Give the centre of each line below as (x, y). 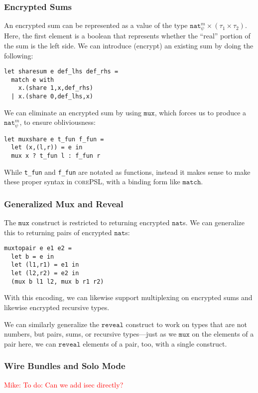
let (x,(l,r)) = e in (47, 148)
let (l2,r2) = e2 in (45, 273)
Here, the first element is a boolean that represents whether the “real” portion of (127, 36)
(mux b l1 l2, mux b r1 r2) (58, 281)
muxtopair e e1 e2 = (38, 248)
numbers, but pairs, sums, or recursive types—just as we (90, 334)
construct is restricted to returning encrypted (101, 222)
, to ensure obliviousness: (58, 122)
